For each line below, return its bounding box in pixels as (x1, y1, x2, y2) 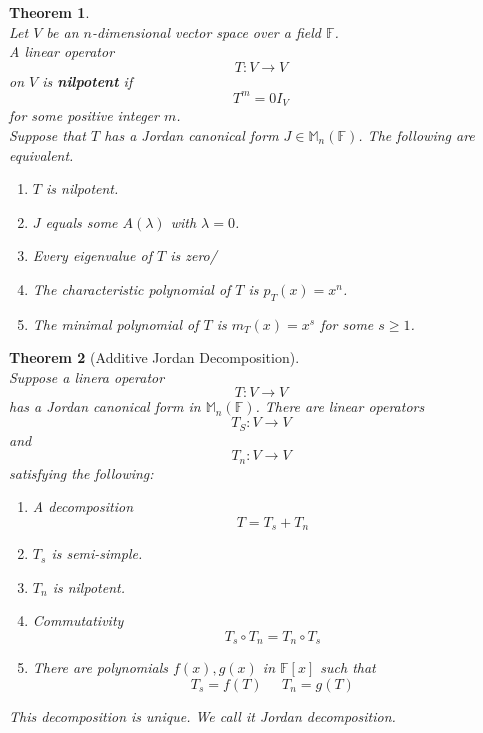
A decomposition (32, 496, 134, 517)
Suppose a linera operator (9, 366, 165, 387)
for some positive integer (9, 105, 159, 126)
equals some (45, 211, 118, 232)
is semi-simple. (51, 543, 143, 564)
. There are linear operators (255, 396, 425, 417)
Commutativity (32, 610, 124, 631)
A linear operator (9, 41, 115, 62)
